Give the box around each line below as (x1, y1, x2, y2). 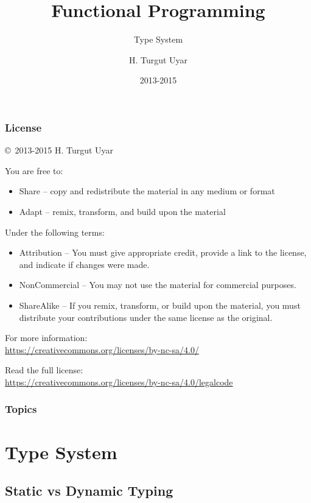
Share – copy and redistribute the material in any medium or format (19, 185, 275, 197)
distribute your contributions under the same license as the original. (19, 311, 273, 323)
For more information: (5, 331, 88, 344)
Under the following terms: (5, 225, 105, 238)
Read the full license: (5, 364, 83, 376)
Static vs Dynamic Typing (5, 481, 173, 500)
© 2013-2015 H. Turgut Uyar (5, 144, 114, 157)
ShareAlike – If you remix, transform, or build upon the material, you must (19, 298, 301, 311)
